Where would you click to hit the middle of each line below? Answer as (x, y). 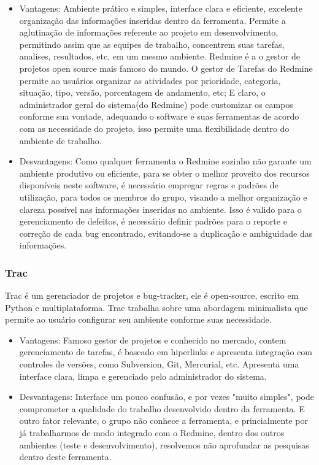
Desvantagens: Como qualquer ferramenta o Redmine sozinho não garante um (165, 161)
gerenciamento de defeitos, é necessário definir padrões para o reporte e (153, 221)
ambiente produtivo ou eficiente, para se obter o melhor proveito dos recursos (164, 173)
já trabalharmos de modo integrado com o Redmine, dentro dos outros (152, 433)
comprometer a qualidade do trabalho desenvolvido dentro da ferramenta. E (162, 408)
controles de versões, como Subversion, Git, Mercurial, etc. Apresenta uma (159, 364)
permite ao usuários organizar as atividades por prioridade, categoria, (150, 80)
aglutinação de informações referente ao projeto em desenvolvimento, (149, 32)
